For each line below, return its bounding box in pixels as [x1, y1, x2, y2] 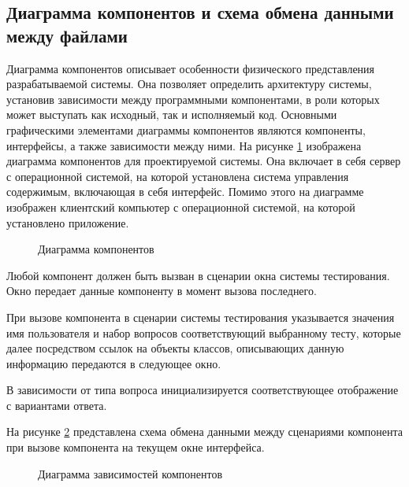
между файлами [6, 23, 128, 47]
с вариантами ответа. [6, 397, 107, 413]
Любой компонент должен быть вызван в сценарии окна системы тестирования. [6, 267, 390, 283]
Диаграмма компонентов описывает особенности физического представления [6, 60, 375, 76]
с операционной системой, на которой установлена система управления [6, 168, 349, 184]
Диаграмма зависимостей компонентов [38, 465, 223, 481]
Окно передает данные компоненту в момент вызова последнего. [6, 282, 317, 299]
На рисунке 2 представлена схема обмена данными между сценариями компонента [6, 423, 403, 440]
